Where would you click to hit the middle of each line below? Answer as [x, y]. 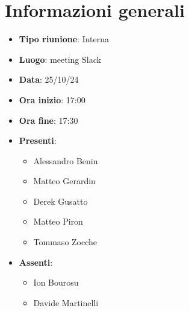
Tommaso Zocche [65, 242]
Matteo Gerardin [64, 181]
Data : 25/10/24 [49, 79]
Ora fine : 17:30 [48, 120]
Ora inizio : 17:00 [52, 99]
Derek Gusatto [60, 201]
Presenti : [38, 140]
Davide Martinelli [66, 302]
